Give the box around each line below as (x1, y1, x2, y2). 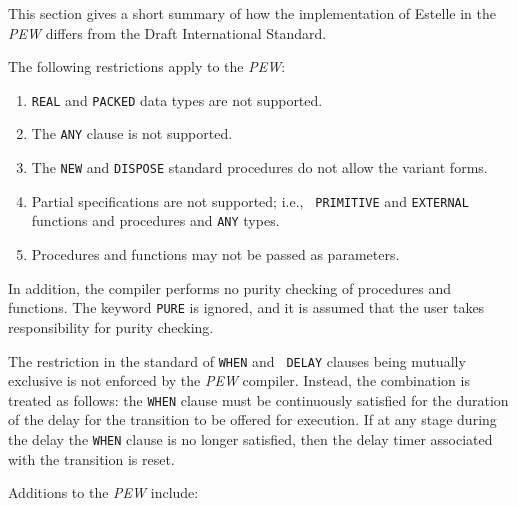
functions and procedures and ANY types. (31, 210, 280, 231)
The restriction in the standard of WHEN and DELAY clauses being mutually (8, 350, 466, 371)
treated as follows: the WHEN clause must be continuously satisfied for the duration (8, 389, 509, 410)
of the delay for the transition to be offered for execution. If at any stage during (8, 409, 497, 430)
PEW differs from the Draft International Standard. (8, 22, 327, 43)
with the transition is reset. (8, 448, 175, 469)
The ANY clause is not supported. (31, 123, 233, 144)
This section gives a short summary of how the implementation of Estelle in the (8, 3, 496, 23)
